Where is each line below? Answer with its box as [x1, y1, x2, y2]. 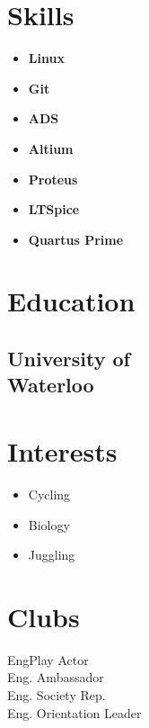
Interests [7, 433, 118, 470]
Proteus [28, 169, 78, 188]
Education [7, 283, 136, 319]
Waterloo [7, 371, 94, 399]
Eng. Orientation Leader [7, 703, 142, 722]
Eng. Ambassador [7, 668, 104, 687]
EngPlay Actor [7, 650, 89, 669]
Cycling [28, 484, 71, 503]
